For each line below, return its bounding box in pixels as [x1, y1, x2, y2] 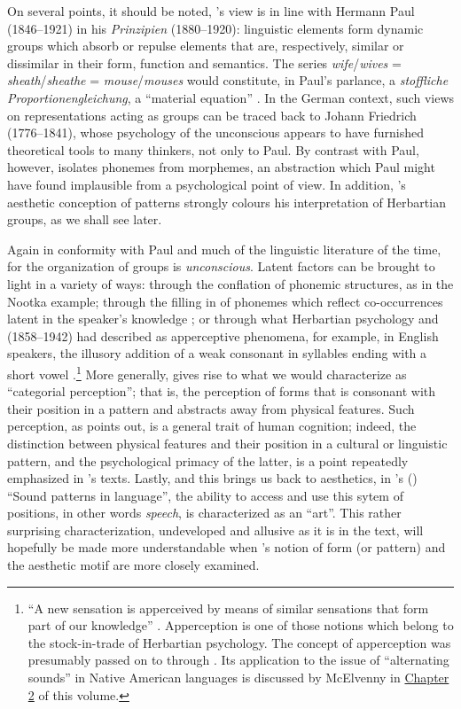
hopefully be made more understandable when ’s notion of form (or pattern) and [7, 538, 446, 557]
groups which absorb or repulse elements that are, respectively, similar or [7, 36, 404, 55]
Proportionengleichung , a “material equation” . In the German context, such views [7, 88, 455, 106]
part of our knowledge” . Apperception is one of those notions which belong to [27, 616, 454, 635]
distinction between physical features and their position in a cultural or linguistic [7, 433, 448, 452]
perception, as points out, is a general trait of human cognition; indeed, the [7, 417, 417, 435]
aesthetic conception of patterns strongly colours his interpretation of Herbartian [7, 192, 446, 211]
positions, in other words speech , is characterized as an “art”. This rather [7, 503, 402, 522]
